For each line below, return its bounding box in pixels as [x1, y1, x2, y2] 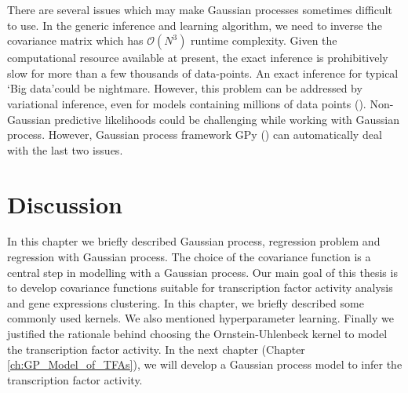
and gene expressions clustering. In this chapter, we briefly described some [7, 294, 364, 311]
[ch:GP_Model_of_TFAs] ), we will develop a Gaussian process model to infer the [7, 356, 403, 373]
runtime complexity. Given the [191, 32, 337, 49]
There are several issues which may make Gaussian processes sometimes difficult [7, 2, 392, 17]
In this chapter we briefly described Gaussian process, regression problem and [7, 233, 381, 249]
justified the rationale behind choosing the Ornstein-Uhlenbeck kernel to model [7, 326, 388, 342]
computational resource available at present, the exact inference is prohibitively [7, 49, 388, 66]
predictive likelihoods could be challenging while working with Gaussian [54, 111, 400, 127]
